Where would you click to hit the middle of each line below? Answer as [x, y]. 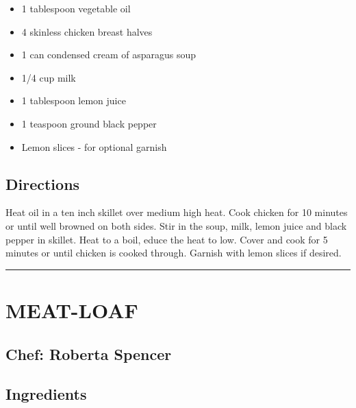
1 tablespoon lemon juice [74, 100]
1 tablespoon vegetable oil [76, 8]
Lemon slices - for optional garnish [94, 146]
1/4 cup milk [49, 77]
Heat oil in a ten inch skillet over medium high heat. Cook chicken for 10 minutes [177, 212]
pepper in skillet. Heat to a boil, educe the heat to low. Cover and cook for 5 [167, 239]
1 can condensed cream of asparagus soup [109, 55]
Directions [43, 183]
